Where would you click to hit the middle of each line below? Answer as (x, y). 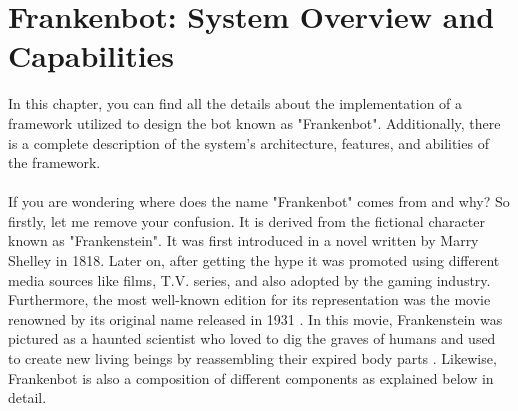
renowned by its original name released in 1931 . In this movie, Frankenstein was (255, 318)
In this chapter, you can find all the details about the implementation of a (235, 103)
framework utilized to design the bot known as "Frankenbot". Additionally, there (254, 122)
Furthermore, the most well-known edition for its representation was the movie (249, 299)
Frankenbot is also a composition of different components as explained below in (251, 377)
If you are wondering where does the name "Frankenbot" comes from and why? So (259, 201)
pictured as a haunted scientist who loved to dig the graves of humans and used (252, 338)
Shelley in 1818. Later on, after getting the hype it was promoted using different (254, 260)
